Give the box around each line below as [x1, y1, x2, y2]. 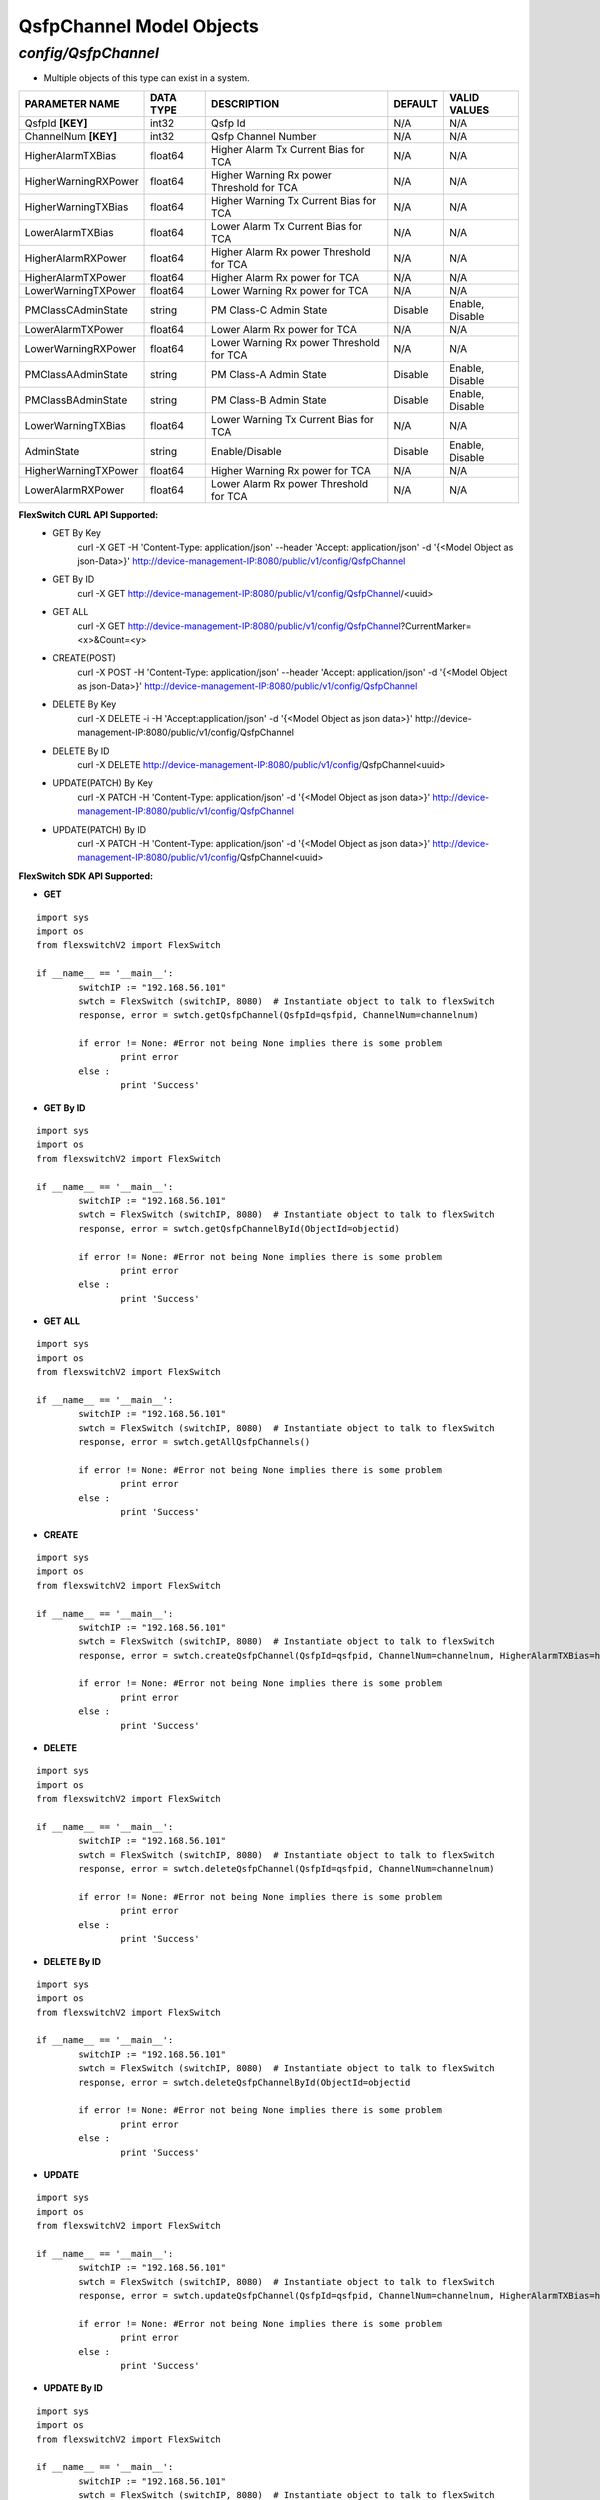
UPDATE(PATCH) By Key [52, 777, 154, 789]
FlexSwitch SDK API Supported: [18, 870, 154, 882]
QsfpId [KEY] [24, 116, 88, 130]
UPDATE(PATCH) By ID [52, 823, 147, 835]
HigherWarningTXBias [24, 200, 129, 214]
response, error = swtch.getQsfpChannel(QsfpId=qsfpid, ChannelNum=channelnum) [78, 1010, 480, 1021]
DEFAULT [393, 96, 439, 110]
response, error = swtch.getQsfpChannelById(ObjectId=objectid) [78, 1223, 400, 1234]
